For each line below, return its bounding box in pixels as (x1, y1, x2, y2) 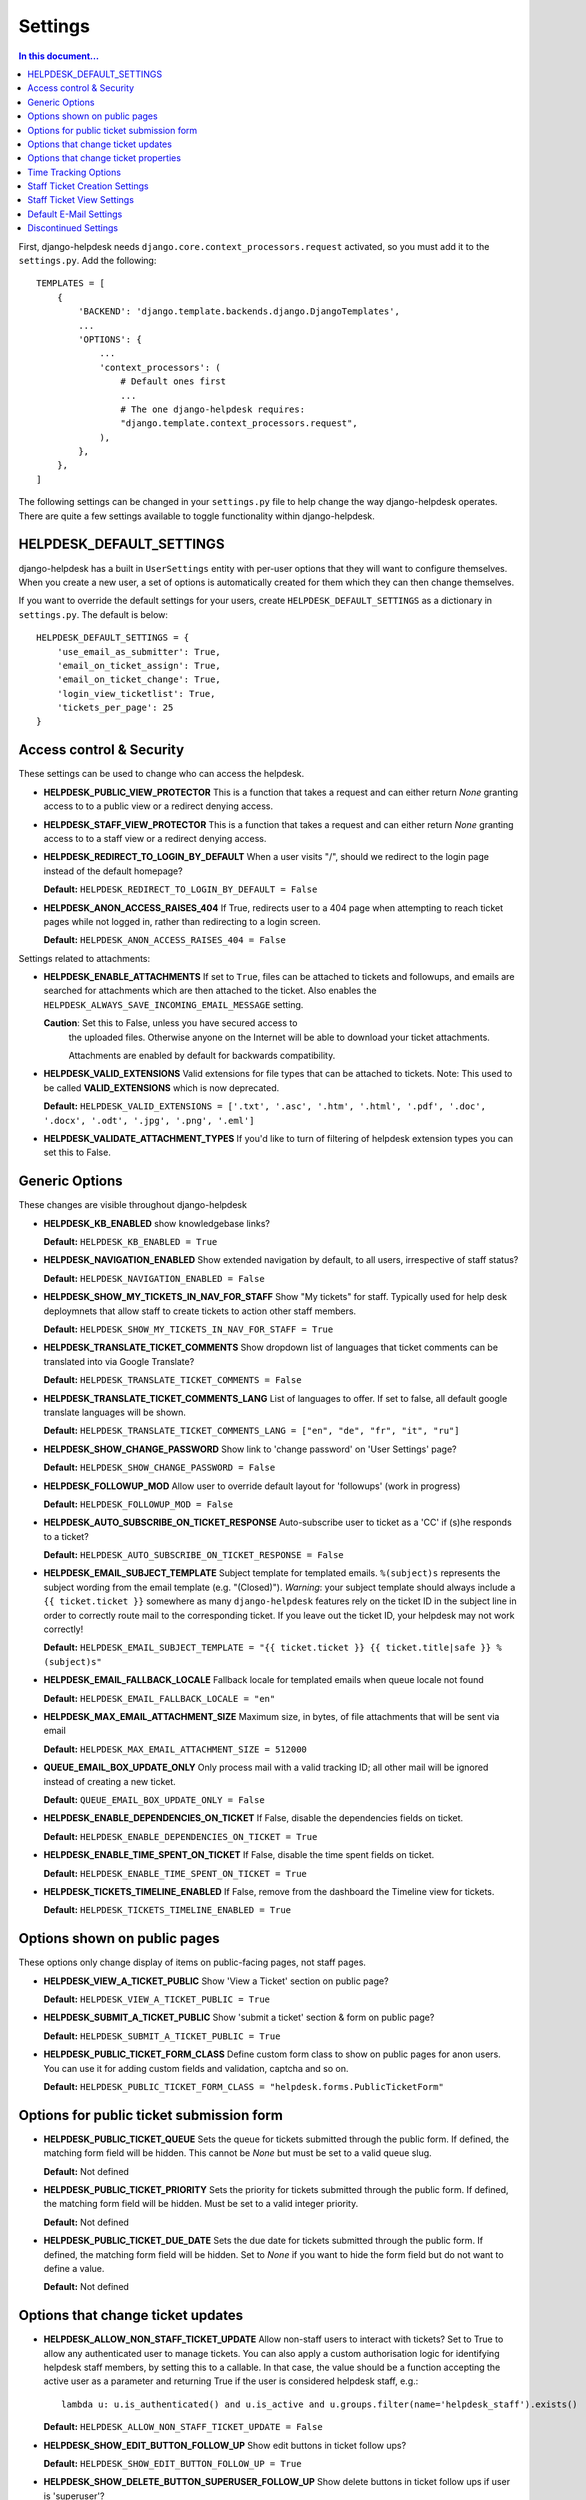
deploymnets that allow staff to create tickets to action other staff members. (43, 1305, 357, 1317)
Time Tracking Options (27, 166, 122, 178)
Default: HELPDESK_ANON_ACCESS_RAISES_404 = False (43, 934, 287, 946)
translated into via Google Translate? (43, 1355, 195, 1367)
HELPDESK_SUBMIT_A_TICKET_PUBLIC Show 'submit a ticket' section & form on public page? (43, 2011, 435, 2024)
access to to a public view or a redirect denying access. (43, 800, 274, 812)
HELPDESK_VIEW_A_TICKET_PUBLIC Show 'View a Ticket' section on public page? (43, 1975, 389, 1987)
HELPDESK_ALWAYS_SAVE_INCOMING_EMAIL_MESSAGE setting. (43, 998, 304, 1010)
